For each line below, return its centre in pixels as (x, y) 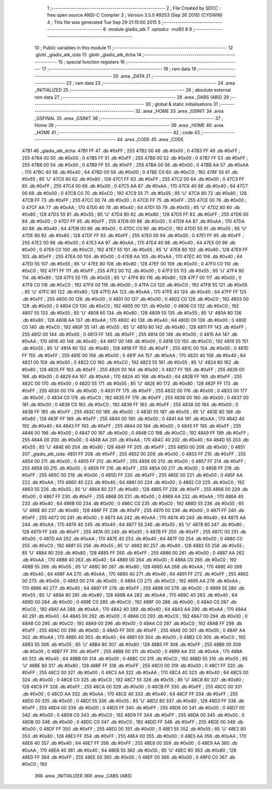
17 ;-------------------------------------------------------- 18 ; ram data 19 (119, 69)
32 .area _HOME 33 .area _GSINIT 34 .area (179, 111)
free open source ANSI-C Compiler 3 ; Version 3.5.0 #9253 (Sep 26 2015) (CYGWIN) (135, 15)
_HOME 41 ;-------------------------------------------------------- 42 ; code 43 (117, 132)
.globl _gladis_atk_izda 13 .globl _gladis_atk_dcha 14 (88, 55)
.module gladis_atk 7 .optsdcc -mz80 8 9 (150, 29)
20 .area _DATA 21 (131, 76)
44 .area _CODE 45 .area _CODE (150, 140)
